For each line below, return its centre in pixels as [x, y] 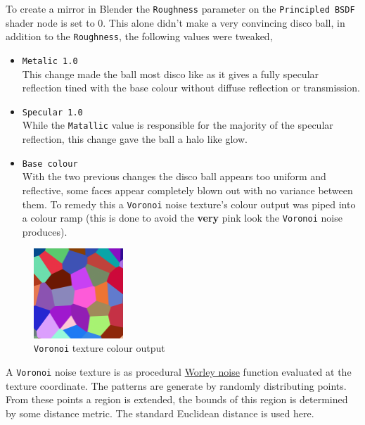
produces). [45, 231]
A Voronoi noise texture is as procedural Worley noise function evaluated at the [179, 371]
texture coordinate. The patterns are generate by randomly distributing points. [176, 385]
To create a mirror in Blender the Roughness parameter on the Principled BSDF [180, 8]
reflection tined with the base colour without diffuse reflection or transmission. [191, 88]
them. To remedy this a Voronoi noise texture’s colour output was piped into [189, 204]
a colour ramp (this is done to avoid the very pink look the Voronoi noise [182, 218]
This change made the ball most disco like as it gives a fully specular [171, 74]
